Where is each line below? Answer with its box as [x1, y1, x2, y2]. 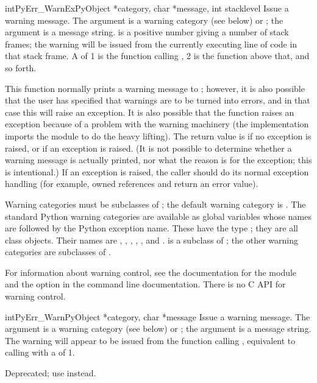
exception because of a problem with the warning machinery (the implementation [5, 118, 309, 130]
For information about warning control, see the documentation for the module [5, 265, 297, 278]
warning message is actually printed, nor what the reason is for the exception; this [5, 153, 312, 166]
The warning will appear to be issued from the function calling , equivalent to [5, 334, 296, 346]
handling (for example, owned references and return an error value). [5, 177, 258, 190]
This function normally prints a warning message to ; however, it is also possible [5, 82, 305, 94]
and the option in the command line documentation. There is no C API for [5, 278, 286, 290]
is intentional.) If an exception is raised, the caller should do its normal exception [5, 165, 309, 178]
